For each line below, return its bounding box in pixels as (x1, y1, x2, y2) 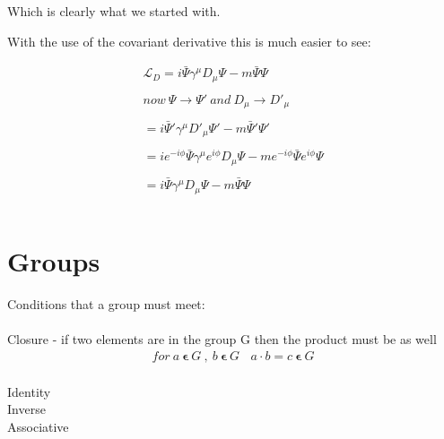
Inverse (7, 400, 46, 418)
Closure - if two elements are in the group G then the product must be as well (7, 329, 437, 348)
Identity (7, 382, 51, 400)
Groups (7, 242, 100, 279)
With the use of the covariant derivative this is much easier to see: (7, 31, 371, 50)
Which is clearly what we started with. (7, 2, 221, 20)
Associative (7, 417, 69, 435)
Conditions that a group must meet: (7, 294, 205, 313)
